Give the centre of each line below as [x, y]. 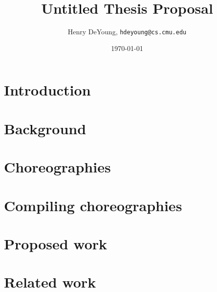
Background [45, 128]
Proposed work [56, 243]
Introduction [47, 90]
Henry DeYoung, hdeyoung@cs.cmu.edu [127, 32]
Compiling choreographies [93, 205]
